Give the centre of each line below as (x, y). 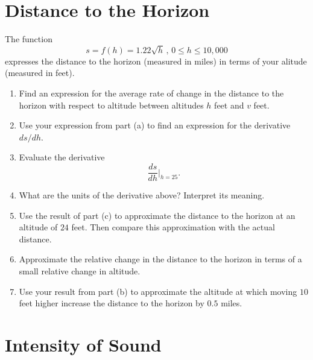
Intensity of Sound (83, 345)
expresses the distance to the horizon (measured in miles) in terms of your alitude (156, 61)
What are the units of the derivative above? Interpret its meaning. (142, 195)
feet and (229, 105)
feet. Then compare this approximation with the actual (173, 227)
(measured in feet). (40, 73)
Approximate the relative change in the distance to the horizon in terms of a (160, 259)
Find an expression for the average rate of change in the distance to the (151, 93)
